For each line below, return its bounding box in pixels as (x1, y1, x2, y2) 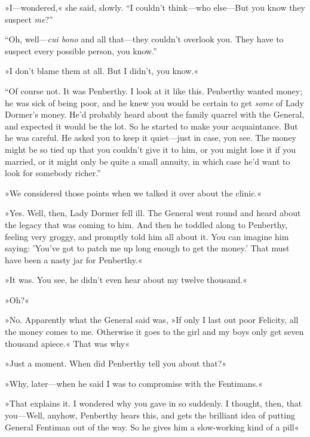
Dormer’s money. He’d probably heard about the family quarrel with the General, (5, 108, 305, 121)
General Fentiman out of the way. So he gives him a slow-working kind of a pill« (5, 420, 299, 433)
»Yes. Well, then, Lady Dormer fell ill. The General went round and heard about (5, 207, 301, 219)
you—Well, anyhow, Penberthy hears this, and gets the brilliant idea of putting (5, 409, 295, 421)
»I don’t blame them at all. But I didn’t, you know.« (5, 64, 199, 77)
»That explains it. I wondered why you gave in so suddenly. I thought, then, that (5, 397, 302, 410)
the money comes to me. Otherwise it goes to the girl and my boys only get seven (5, 325, 304, 338)
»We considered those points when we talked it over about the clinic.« (5, 186, 262, 199)
